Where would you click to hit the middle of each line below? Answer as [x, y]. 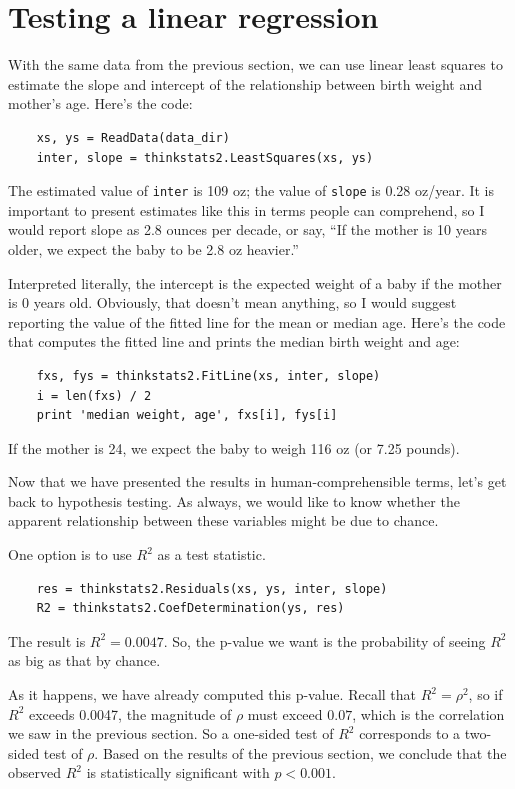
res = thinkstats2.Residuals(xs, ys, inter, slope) [212, 588]
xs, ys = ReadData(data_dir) [133, 137]
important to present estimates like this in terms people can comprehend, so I [246, 209]
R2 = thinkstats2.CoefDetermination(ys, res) [190, 608]
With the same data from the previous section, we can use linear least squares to [255, 64]
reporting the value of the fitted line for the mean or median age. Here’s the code [257, 321]
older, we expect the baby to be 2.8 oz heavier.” [153, 248]
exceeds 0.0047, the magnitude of [130, 713]
